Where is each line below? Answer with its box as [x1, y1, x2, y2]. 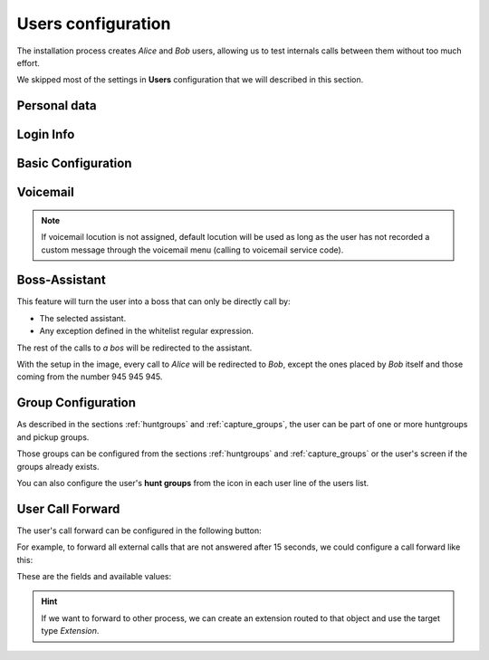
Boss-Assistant [16, 273, 106, 288]
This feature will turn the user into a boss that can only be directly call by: [16, 296, 291, 307]
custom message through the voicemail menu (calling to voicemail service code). [41, 244, 344, 255]
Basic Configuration [16, 156, 132, 171]
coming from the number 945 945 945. [16, 371, 163, 382]
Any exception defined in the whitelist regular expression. [39, 326, 254, 337]
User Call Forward [16, 501, 120, 516]
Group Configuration [16, 395, 136, 411]
